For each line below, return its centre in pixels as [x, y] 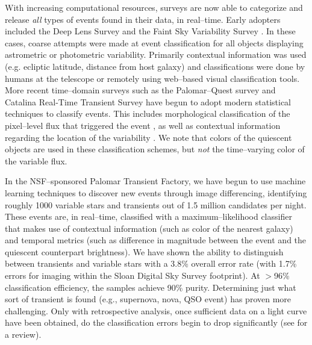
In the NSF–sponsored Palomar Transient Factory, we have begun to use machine [155, 181]
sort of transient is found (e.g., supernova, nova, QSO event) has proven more [148, 299]
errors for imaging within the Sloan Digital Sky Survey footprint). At [133, 275]
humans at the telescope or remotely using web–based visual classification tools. [152, 78]
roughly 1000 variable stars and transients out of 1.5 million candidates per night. [156, 204]
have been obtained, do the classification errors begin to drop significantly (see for [156, 322]
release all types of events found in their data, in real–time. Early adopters [143, 19]
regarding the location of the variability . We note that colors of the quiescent [148, 137]
